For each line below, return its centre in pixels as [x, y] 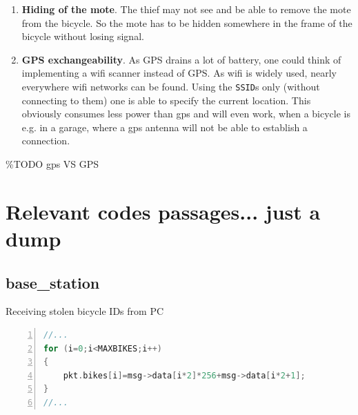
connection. [46, 141]
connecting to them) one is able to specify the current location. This [166, 100]
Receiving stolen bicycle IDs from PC [85, 311]
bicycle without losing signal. [83, 36]
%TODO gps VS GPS [52, 164]
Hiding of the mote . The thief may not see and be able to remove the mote [186, 9]
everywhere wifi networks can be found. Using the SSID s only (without [171, 86]
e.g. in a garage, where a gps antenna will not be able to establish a [165, 127]
